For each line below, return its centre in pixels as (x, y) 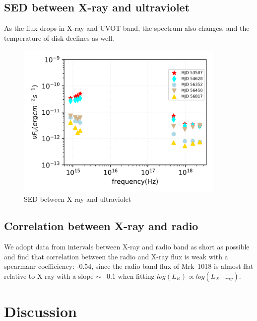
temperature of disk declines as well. (59, 38)
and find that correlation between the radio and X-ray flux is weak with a (116, 256)
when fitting (136, 276)
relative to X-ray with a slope (49, 276)
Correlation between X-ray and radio (101, 226)
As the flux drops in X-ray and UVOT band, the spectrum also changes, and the (127, 28)
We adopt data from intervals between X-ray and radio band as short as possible (127, 246)
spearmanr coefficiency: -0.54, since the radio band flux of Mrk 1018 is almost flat (129, 266)
